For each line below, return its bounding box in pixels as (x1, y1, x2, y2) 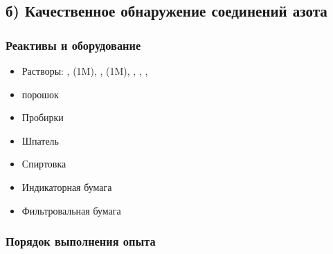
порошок (21, 87, 59, 101)
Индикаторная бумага (21, 179, 112, 194)
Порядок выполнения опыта (6, 233, 156, 250)
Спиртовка (21, 156, 66, 171)
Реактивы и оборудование (6, 36, 141, 53)
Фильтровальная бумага (21, 203, 121, 217)
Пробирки (21, 110, 64, 125)
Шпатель (21, 133, 59, 147)
